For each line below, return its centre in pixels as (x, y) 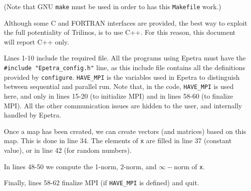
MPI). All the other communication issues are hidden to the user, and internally (123, 105)
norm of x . (189, 166)
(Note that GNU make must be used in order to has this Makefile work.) (113, 6)
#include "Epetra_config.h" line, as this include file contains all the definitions (125, 67)
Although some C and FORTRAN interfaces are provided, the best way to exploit (126, 22)
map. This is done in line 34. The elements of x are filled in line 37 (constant (118, 140)
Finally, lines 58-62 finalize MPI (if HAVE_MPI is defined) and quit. (102, 183)
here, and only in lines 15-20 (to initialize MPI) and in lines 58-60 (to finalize (118, 96)
